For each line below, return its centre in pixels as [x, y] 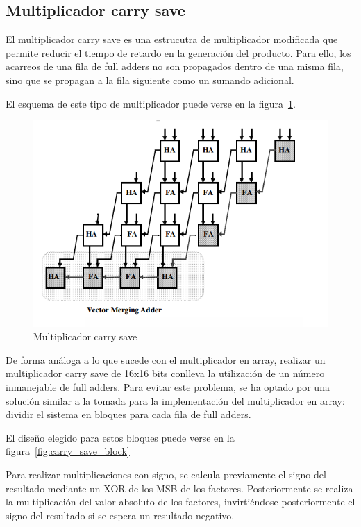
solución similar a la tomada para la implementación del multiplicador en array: [175, 400]
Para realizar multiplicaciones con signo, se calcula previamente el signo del [166, 474]
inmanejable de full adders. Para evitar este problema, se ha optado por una [168, 386]
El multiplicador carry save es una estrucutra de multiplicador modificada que [172, 39]
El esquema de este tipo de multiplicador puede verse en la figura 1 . [151, 103]
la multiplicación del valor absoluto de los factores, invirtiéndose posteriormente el [180, 502]
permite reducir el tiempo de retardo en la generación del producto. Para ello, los [178, 52]
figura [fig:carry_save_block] [68, 451]
